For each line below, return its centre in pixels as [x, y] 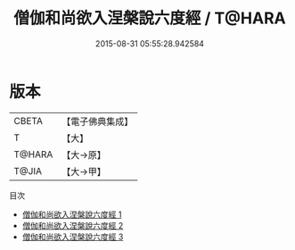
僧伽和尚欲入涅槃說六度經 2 [73, 225]
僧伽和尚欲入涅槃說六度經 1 [72, 214]
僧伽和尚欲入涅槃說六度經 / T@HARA [150, 18]
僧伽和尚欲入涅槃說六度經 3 [73, 237]
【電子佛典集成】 [98, 121]
